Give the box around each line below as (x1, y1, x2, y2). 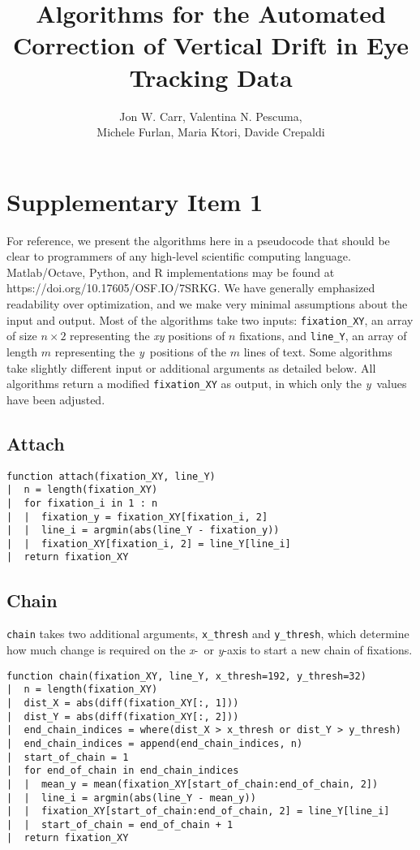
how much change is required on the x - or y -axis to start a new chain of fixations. (6, 641, 413, 658)
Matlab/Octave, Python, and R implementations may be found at (6, 263, 335, 280)
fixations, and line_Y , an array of (239, 327, 407, 344)
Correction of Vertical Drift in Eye (12, 28, 409, 62)
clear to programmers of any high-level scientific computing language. (6, 248, 351, 265)
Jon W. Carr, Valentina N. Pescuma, (119, 107, 302, 124)
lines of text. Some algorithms (243, 343, 392, 360)
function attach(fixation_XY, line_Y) (6, 470, 216, 482)
